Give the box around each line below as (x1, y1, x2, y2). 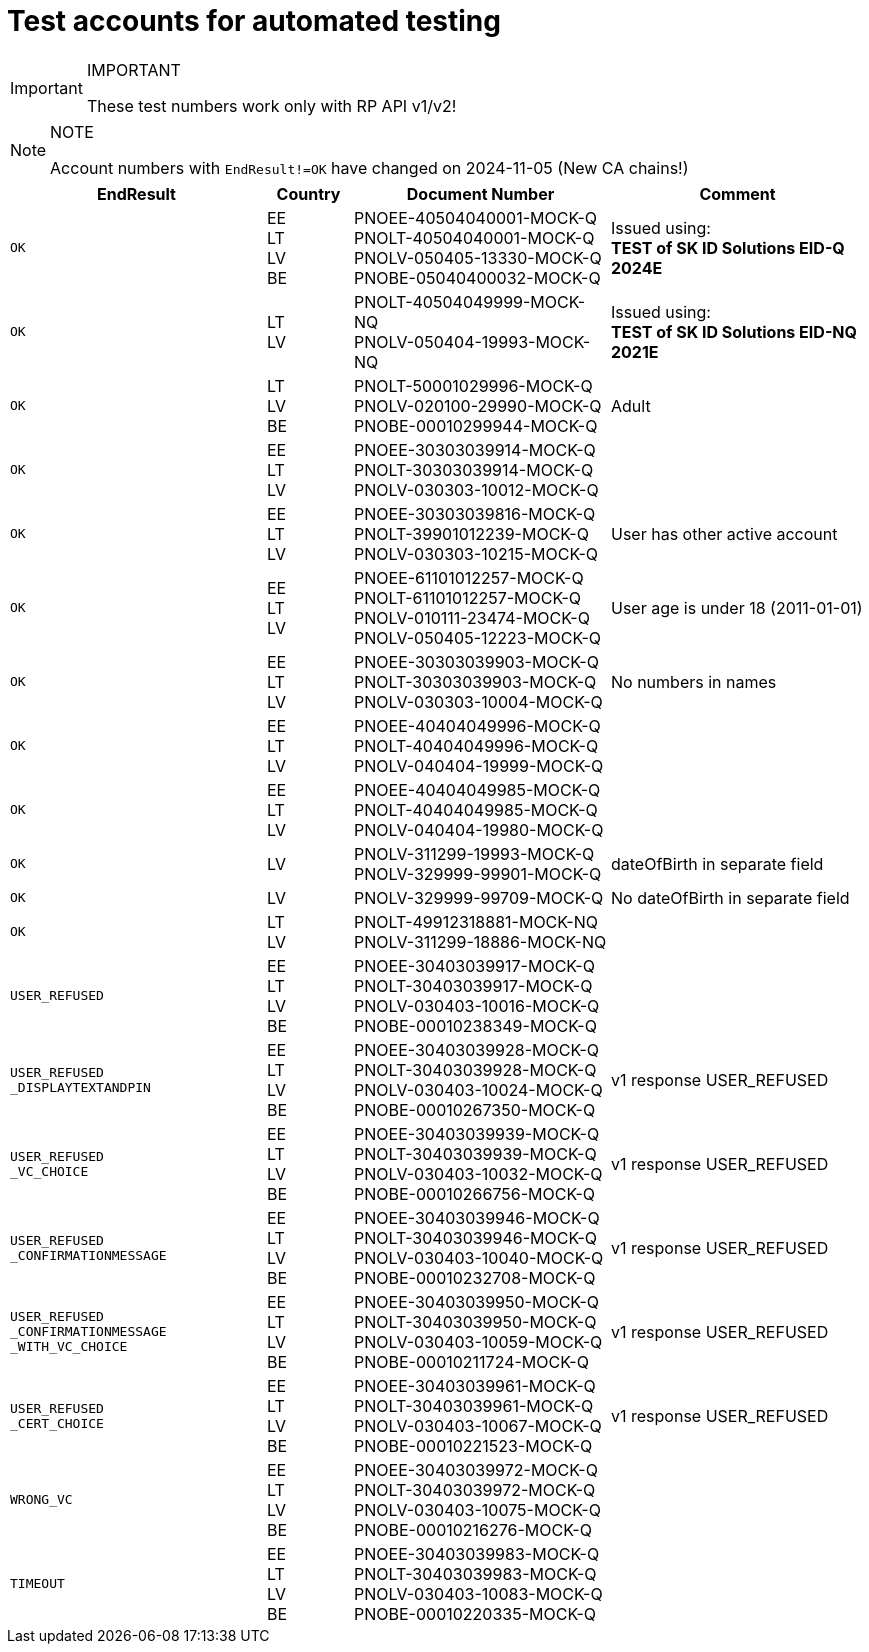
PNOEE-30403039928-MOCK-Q (354, 1039, 600, 1060)
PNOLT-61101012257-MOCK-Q (354, 587, 582, 608)
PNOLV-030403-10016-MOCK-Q (354, 995, 600, 1016)
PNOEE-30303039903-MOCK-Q (354, 651, 599, 672)
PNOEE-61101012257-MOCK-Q (354, 567, 584, 588)
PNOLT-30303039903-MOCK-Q (354, 671, 597, 692)
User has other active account (611, 523, 838, 544)
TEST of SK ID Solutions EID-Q (611, 237, 845, 258)
